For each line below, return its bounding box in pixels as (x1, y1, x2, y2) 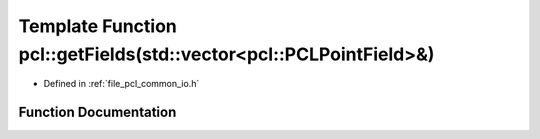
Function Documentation (18, 104, 177, 121)
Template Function (18, 15, 177, 37)
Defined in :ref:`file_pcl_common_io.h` (43, 78, 200, 90)
